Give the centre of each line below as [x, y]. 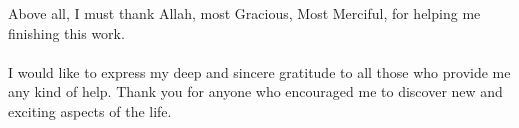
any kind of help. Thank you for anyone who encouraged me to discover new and [255, 91]
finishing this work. [66, 32]
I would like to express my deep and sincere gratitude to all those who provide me [259, 71]
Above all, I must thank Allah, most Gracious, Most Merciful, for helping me [244, 13]
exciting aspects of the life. [90, 110]
